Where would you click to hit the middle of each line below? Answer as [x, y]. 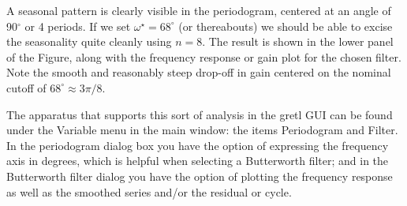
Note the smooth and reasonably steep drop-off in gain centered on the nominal [199, 72]
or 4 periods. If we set [78, 26]
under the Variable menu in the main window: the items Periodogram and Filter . [202, 130]
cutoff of [26, 87]
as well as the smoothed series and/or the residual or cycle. [149, 191]
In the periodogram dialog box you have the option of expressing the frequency [198, 145]
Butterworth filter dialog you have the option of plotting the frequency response [200, 176]
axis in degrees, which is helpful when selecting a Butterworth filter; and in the [198, 161]
